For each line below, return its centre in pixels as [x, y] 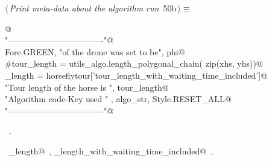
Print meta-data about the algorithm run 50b [93, 8]
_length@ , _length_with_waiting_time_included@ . [111, 150]
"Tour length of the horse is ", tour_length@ [87, 87]
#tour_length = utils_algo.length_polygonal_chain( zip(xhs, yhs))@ [134, 63]
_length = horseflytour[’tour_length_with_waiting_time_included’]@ [136, 75]
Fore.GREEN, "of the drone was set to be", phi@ [95, 51]
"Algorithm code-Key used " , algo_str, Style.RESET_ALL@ [118, 99]
